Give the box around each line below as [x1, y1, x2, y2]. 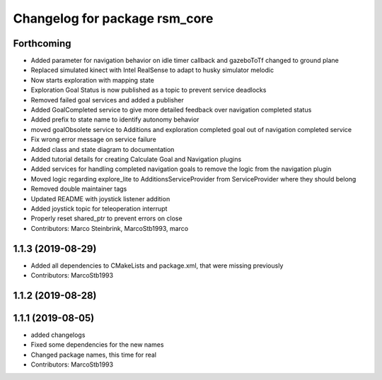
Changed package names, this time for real [30, 350, 157, 359]
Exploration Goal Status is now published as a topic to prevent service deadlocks [30, 85, 267, 95]
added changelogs [30, 331, 86, 339]
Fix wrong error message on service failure [30, 135, 157, 144]
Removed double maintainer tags [30, 184, 127, 194]
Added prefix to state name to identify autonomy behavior [30, 115, 199, 124]
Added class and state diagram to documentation [30, 145, 175, 153]
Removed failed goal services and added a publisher [30, 95, 184, 104]
